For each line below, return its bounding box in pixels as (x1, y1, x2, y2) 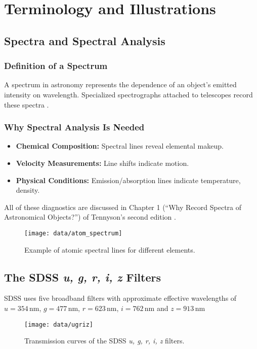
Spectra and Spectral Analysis (4, 32, 165, 48)
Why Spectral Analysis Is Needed (4, 121, 145, 133)
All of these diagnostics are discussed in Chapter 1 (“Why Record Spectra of (4, 201, 242, 212)
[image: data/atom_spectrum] (24, 229, 122, 237)
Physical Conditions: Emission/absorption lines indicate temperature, (16, 174, 241, 185)
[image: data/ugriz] (24, 321, 94, 328)
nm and (144, 302, 168, 313)
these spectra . (4, 99, 49, 110)
